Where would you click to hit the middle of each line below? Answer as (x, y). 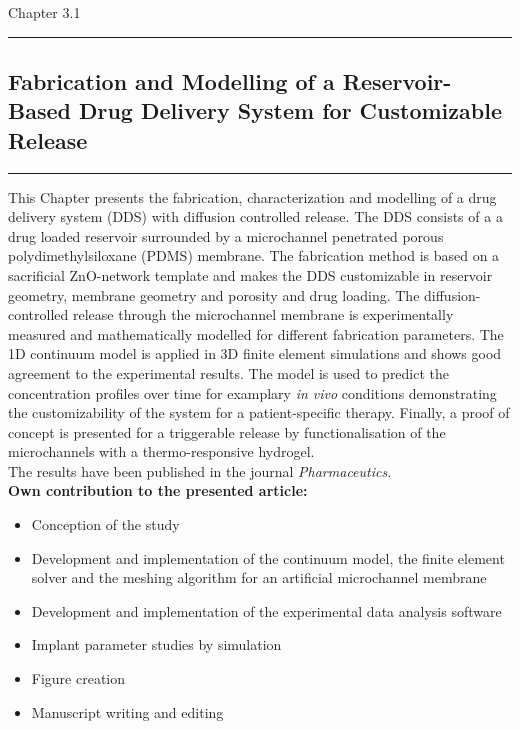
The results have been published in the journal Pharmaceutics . (200, 470)
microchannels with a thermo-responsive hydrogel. (161, 451)
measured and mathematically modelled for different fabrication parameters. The (256, 333)
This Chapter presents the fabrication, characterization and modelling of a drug (252, 196)
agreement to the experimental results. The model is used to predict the (229, 372)
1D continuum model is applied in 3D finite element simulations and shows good (255, 353)
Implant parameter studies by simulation (156, 644)
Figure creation (78, 678)
